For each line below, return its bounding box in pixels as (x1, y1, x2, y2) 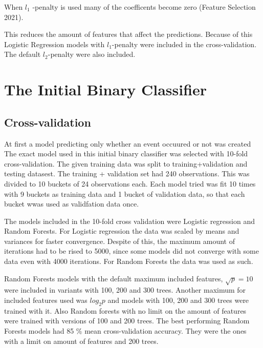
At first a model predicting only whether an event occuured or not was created (4, 138, 251, 149)
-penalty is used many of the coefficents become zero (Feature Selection (32, 2, 256, 12)
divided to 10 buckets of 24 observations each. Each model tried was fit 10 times (4, 178, 256, 189)
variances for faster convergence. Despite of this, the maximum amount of (4, 235, 235, 246)
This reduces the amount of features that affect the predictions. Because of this (4, 29, 253, 39)
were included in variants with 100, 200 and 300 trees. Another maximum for (4, 284, 246, 295)
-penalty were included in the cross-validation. (112, 38, 257, 49)
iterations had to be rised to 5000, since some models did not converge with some (4, 245, 259, 256)
